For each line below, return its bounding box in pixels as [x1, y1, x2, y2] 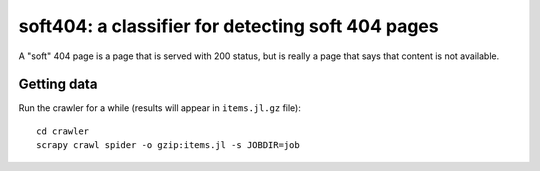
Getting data [18, 76, 98, 93]
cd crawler [36, 125, 90, 137]
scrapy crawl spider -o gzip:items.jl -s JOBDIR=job [36, 140, 300, 151]
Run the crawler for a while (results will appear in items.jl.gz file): [18, 102, 302, 114]
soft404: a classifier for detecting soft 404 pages [18, 15, 439, 37]
